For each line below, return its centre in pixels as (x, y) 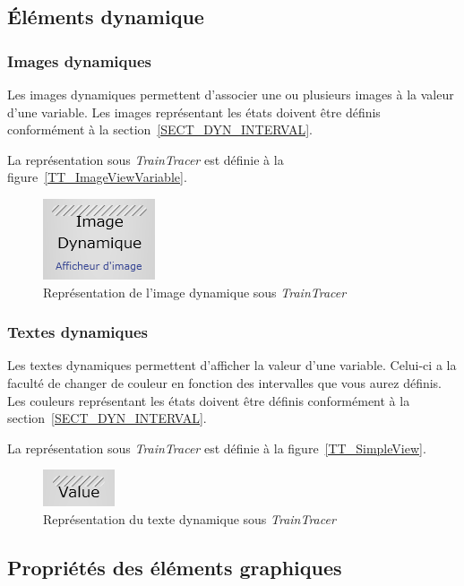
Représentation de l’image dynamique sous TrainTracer (195, 292)
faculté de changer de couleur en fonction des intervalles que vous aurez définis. (224, 382)
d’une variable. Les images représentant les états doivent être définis (194, 112)
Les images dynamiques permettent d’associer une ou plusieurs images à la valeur (231, 94)
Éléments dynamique (106, 17)
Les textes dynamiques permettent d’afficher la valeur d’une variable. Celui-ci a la (232, 365)
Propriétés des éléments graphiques (175, 567)
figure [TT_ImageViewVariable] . (97, 177)
